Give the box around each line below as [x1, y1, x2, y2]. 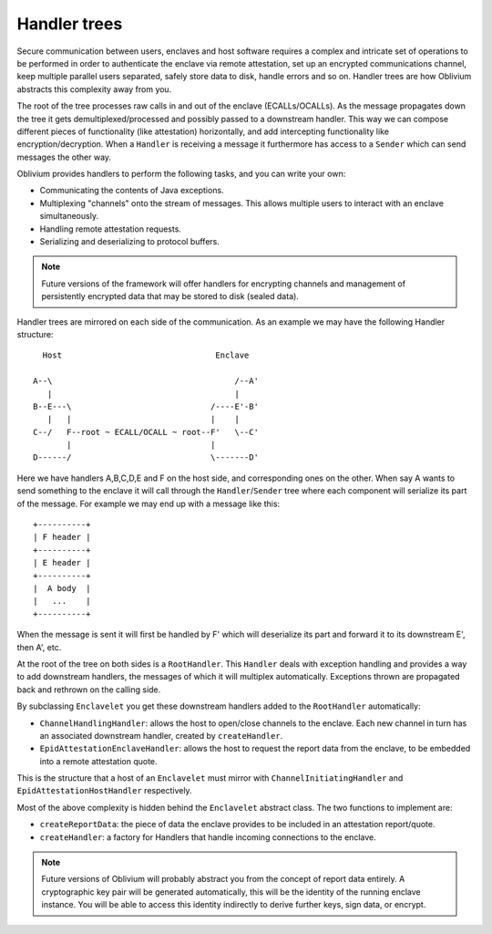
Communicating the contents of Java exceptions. [39, 185, 224, 196]
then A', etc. [16, 641, 62, 652]
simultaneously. [39, 211, 99, 222]
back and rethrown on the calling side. [16, 684, 161, 695]
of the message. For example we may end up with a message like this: [16, 498, 281, 509]
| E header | [33, 557, 91, 568]
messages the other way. [16, 151, 112, 162]
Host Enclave [42, 350, 250, 360]
